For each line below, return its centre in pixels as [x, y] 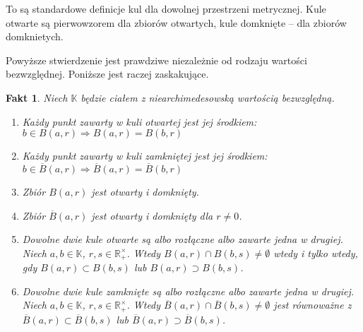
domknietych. [35, 36]
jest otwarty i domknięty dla [152, 215]
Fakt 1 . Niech [37, 97]
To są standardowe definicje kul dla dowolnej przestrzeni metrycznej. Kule [166, 8]
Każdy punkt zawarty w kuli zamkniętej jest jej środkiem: [145, 156]
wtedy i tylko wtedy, [316, 253]
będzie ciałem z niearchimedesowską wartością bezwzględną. [208, 97]
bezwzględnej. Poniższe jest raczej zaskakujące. [107, 74]
